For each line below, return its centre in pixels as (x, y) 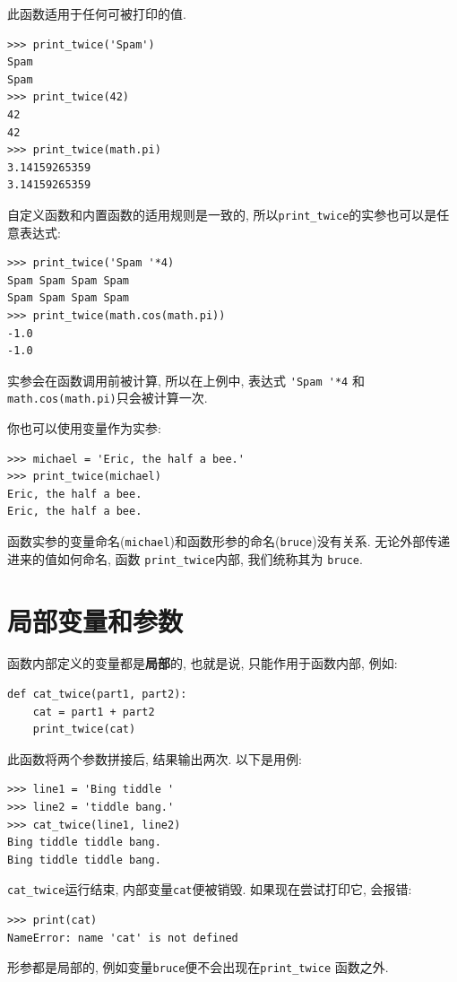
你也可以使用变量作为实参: (84, 428)
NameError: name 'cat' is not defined (123, 938)
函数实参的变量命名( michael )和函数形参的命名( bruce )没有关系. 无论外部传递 (229, 541)
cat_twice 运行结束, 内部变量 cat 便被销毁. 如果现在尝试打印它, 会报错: (210, 889)
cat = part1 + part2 (94, 712)
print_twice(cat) (84, 730)
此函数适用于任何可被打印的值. (97, 13)
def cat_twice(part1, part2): (97, 695)
